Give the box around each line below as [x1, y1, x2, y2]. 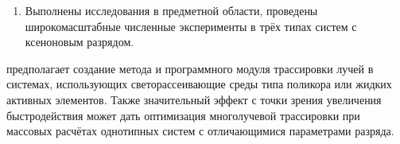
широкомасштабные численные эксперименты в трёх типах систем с [25, 18, 357, 34]
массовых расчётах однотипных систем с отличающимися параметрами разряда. [6, 123, 394, 139]
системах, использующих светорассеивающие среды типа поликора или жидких [6, 76, 392, 92]
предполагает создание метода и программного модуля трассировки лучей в [6, 60, 374, 76]
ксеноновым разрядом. [25, 33, 134, 50]
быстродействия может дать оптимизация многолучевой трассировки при [6, 107, 360, 123]
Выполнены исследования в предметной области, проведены [25, 2, 318, 18]
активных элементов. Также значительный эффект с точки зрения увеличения [6, 91, 382, 107]
